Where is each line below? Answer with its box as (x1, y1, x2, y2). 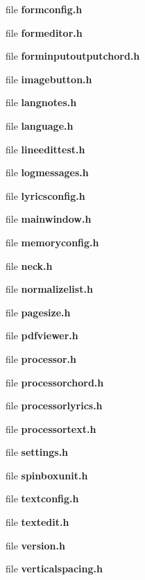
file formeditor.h (6, 25, 83, 40)
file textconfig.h (6, 491, 79, 506)
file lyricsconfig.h (6, 188, 85, 203)
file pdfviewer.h (6, 328, 78, 343)
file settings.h (6, 445, 69, 459)
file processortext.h (6, 421, 96, 436)
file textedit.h (6, 515, 69, 529)
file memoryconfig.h (6, 234, 99, 249)
